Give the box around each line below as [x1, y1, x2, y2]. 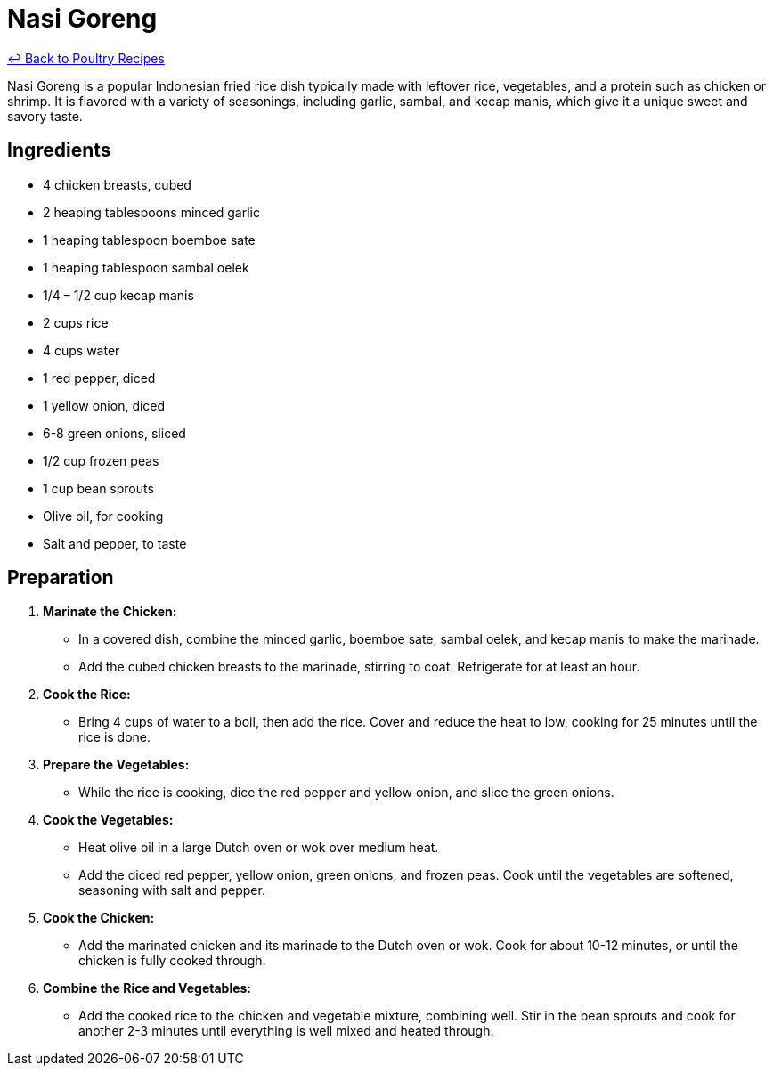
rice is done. [78, 729, 151, 745]
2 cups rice [43, 314, 109, 330]
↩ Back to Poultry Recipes [7, 50, 165, 66]
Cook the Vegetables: [43, 812, 174, 828]
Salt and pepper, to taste [43, 535, 187, 551]
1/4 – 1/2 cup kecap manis [43, 287, 194, 303]
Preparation [7, 566, 114, 589]
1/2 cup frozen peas [43, 452, 159, 468]
